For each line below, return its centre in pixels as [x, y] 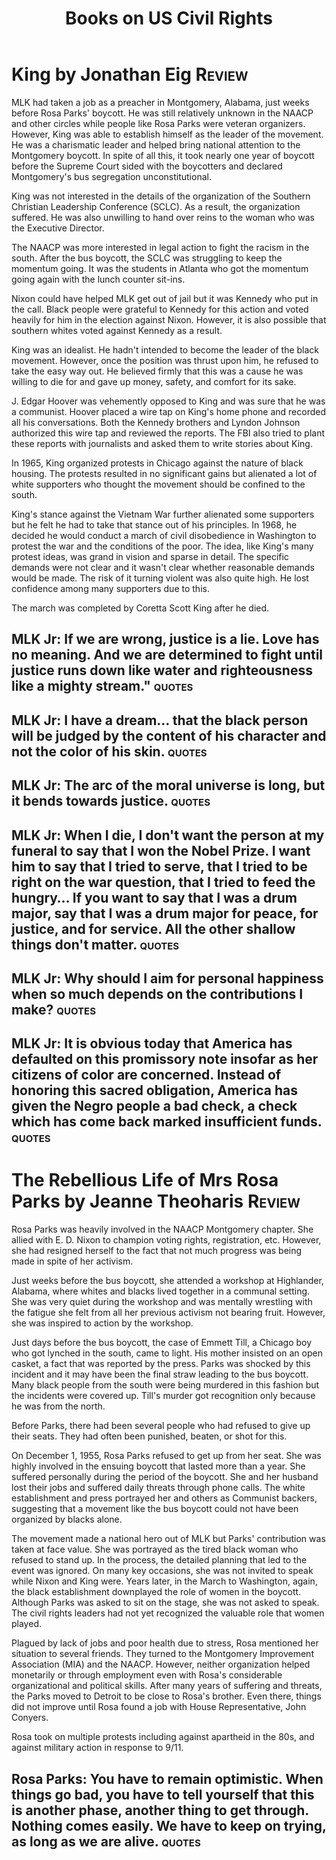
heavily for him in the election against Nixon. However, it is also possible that [169, 319]
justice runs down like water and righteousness [162, 670]
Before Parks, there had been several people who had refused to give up [161, 1426]
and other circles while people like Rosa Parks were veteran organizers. [158, 123]
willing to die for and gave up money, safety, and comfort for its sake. [154, 381]
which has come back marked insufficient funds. [167, 1122]
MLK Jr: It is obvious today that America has [152, 1043]
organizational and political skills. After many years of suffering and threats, [167, 1686]
